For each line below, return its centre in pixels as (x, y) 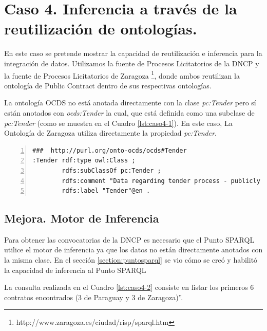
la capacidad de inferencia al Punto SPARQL (75, 270)
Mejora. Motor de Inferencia (82, 218)
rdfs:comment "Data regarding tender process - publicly (161, 181)
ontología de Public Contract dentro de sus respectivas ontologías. (108, 85)
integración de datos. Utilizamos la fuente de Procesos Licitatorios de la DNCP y (132, 63)
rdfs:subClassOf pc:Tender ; (111, 170)
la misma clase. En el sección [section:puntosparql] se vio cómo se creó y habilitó (131, 260)
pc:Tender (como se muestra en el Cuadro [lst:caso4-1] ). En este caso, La (118, 123)
